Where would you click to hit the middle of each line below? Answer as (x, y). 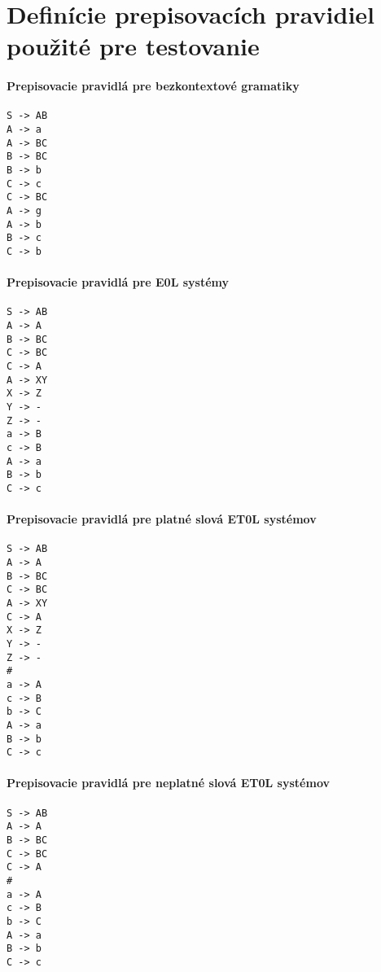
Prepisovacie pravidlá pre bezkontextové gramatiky (153, 86)
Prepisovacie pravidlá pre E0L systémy (118, 282)
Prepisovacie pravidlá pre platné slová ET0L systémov (162, 519)
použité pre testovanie (133, 46)
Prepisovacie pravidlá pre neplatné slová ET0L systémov (168, 783)
